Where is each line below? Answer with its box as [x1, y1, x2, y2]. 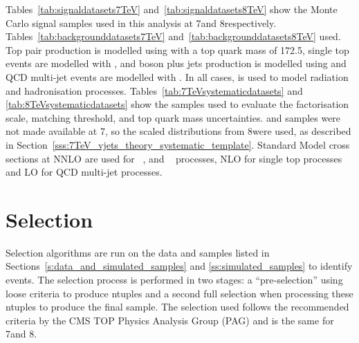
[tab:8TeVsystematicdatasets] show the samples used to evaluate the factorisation [6, 97, 349, 111]
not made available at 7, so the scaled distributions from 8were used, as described [6, 124, 351, 138]
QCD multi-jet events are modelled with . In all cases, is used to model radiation [6, 69, 349, 84]
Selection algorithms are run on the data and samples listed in [6, 245, 270, 259]
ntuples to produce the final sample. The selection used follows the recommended [6, 299, 349, 314]
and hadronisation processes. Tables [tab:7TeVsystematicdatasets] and [6, 83, 303, 98]
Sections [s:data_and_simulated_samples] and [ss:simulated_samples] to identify [6, 259, 353, 273]
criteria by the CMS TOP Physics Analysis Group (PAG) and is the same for [6, 313, 334, 327]
